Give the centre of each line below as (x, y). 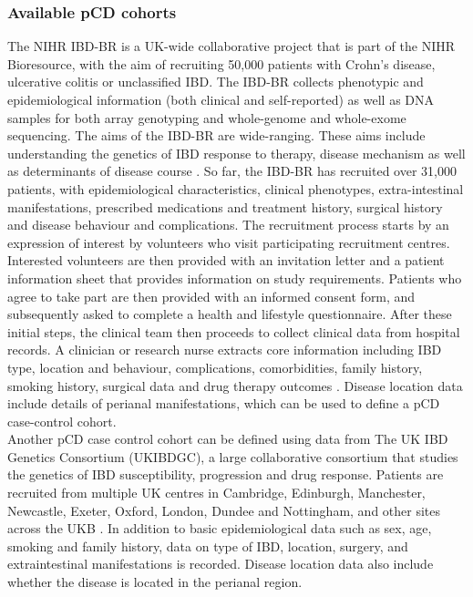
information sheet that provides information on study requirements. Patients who (235, 278)
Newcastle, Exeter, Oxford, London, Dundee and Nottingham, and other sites (224, 510)
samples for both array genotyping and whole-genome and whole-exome (207, 117)
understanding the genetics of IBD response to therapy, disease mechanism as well (236, 153)
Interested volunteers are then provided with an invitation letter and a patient (226, 260)
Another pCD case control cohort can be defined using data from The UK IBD (228, 439)
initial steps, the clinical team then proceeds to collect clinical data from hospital (234, 331)
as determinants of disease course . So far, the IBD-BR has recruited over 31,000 (232, 171)
